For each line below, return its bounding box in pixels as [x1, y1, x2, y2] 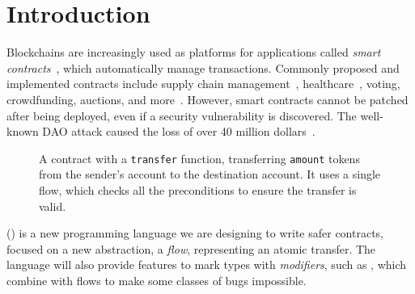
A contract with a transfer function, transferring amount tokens [39, 149, 360, 166]
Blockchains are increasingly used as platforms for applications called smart [6, 44, 381, 61]
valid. [39, 197, 66, 214]
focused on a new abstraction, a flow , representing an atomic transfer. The [6, 240, 376, 257]
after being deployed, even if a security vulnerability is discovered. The [6, 107, 357, 124]
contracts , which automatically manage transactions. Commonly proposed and [6, 59, 400, 76]
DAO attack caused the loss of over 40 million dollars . [42, 123, 315, 140]
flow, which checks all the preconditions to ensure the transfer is [39, 181, 357, 198]
